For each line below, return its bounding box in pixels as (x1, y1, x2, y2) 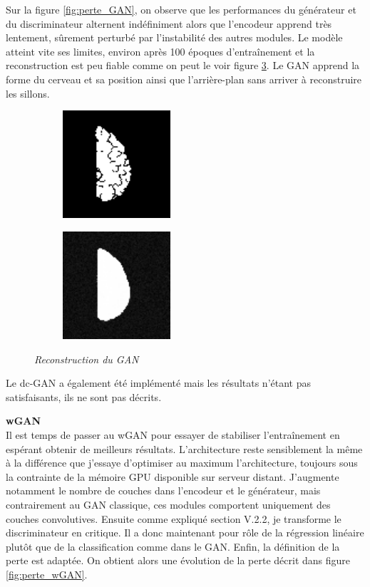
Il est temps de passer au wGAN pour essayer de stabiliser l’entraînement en (6, 427, 340, 442)
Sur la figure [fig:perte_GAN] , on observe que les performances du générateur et (6, 2, 356, 16)
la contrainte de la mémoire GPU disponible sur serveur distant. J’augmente (6, 469, 339, 484)
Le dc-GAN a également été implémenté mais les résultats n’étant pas (6, 375, 312, 390)
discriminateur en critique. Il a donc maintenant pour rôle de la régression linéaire (6, 525, 364, 540)
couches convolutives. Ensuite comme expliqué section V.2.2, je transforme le (6, 511, 341, 526)
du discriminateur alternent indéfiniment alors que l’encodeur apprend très (6, 16, 332, 31)
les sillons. (6, 85, 50, 100)
